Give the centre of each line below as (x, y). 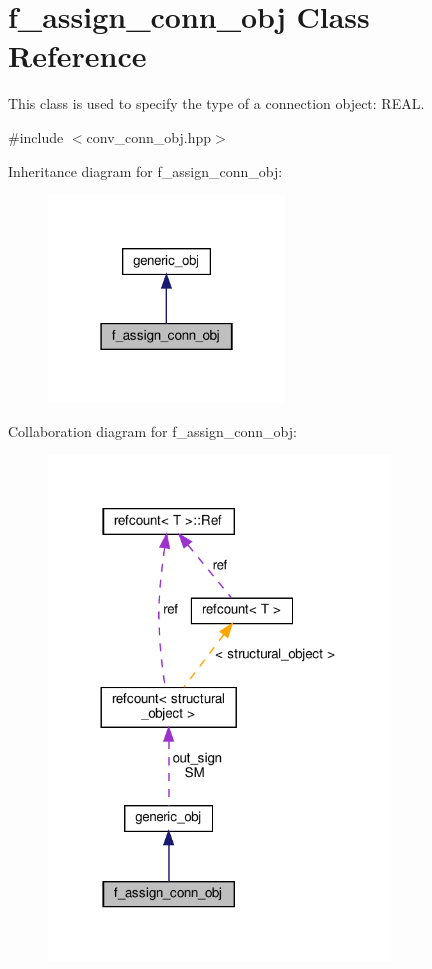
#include (36, 136)
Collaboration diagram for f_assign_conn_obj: (152, 430)
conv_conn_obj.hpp (149, 136)
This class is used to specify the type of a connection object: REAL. (216, 103)
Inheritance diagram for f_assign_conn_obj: (145, 170)
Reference (77, 55)
